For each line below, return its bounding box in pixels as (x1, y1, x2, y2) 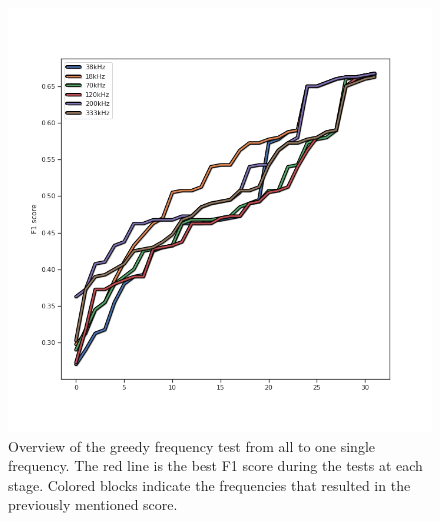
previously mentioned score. (8, 494, 178, 515)
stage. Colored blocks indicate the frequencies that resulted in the (8, 474, 411, 495)
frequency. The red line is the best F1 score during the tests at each (8, 455, 423, 476)
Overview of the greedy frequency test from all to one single (8, 435, 376, 456)
